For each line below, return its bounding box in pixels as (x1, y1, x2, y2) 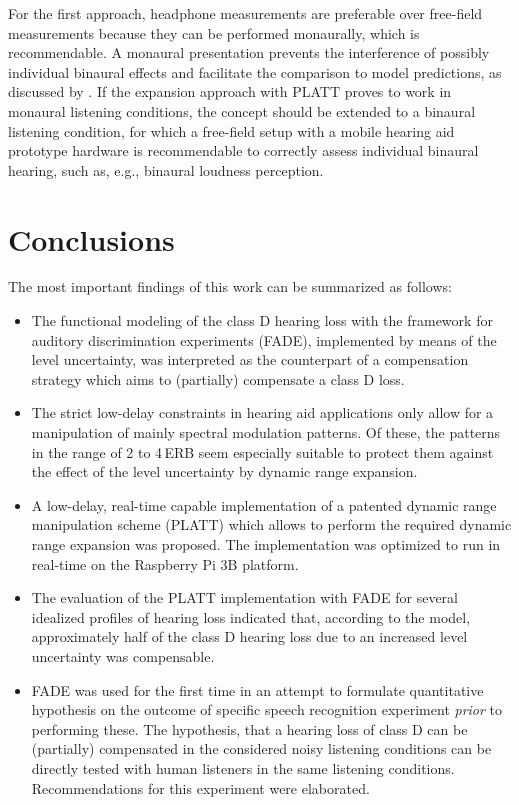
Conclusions (8, 218, 175, 259)
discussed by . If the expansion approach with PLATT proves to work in (8, 81, 452, 102)
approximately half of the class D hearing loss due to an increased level (31, 626, 468, 647)
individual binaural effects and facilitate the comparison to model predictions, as (8, 61, 502, 82)
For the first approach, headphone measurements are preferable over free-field (8, 3, 483, 23)
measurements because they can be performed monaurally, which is (8, 22, 420, 43)
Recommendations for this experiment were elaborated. (31, 777, 370, 798)
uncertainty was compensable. (31, 645, 215, 666)
